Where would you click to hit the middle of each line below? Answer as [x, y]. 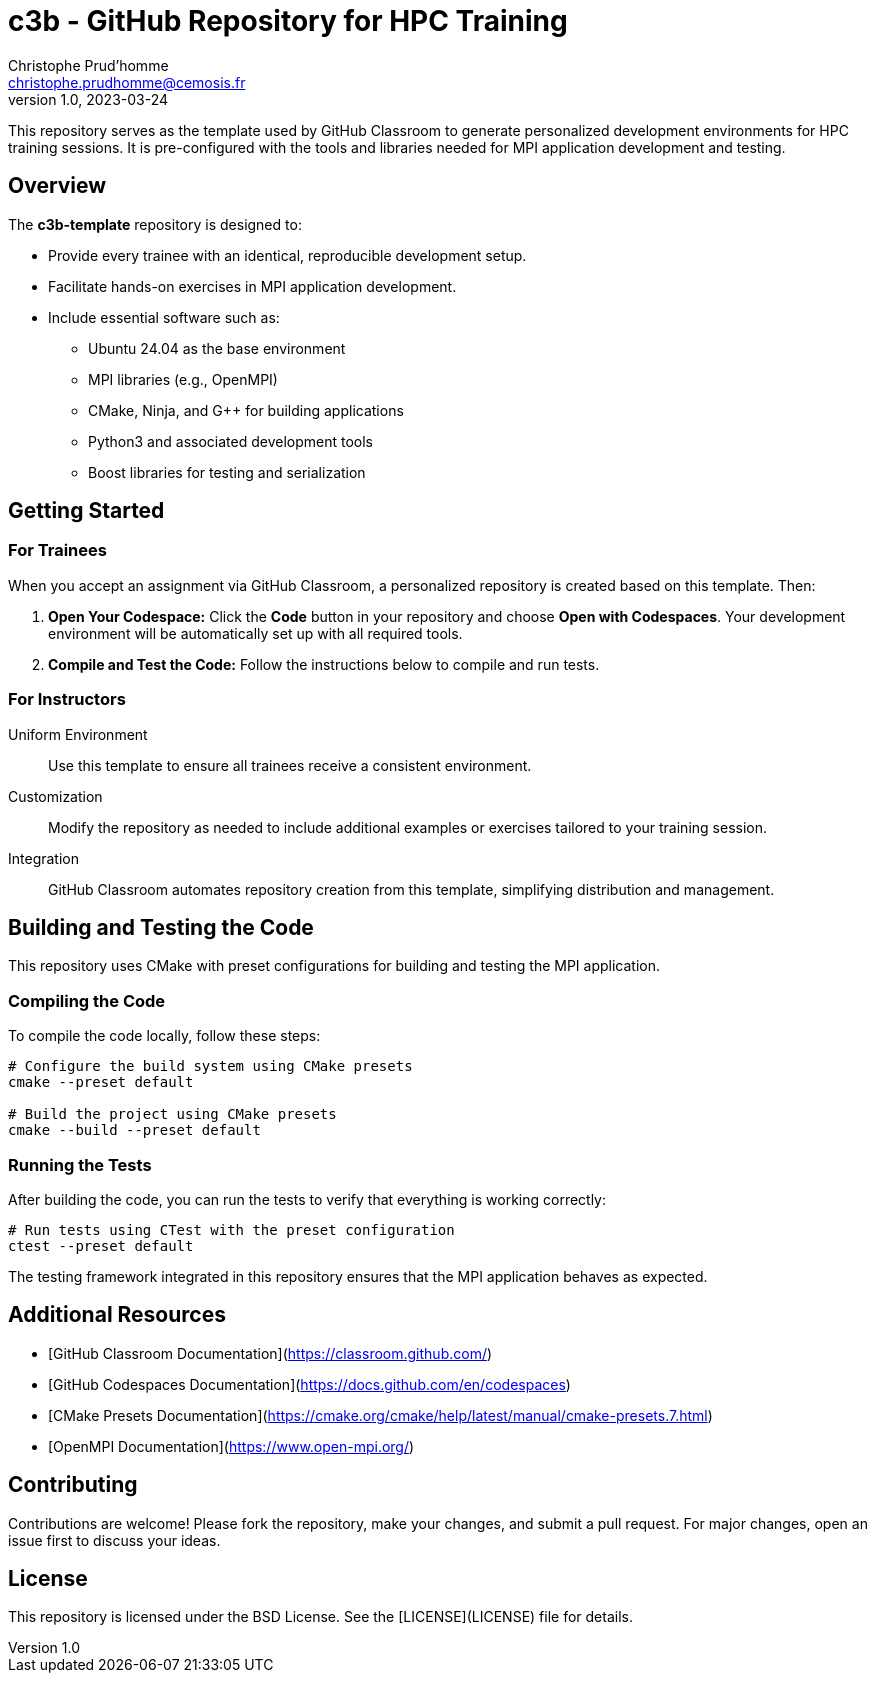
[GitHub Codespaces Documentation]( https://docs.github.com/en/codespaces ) [309, 1384]
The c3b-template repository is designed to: [155, 224]
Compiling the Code [87, 1000]
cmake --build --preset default [134, 1130]
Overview [57, 186]
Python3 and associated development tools [230, 441]
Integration [43, 858]
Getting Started [86, 511]
